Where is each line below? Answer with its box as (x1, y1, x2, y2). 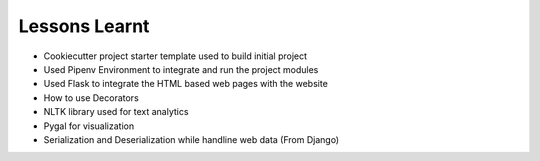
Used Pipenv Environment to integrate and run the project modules (43, 63, 319, 75)
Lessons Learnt (18, 15, 150, 37)
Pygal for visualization (43, 120, 135, 132)
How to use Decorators (43, 91, 139, 104)
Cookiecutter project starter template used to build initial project (43, 50, 308, 62)
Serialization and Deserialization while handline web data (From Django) (43, 133, 340, 145)
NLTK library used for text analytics (43, 106, 189, 118)
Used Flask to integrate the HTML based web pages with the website (43, 78, 329, 90)
